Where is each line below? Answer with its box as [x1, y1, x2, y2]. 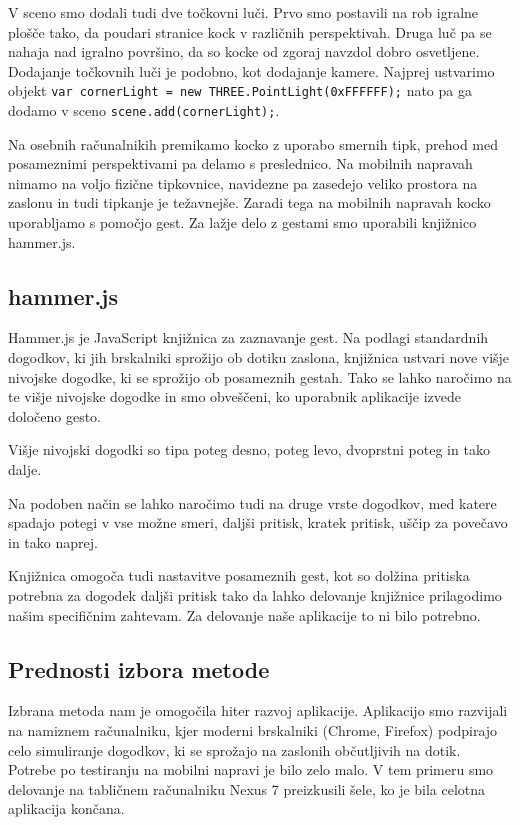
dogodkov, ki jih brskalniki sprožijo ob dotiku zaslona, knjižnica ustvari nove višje [8, 347, 510, 368]
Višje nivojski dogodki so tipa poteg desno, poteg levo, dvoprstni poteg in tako [8, 439, 490, 460]
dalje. [8, 459, 42, 480]
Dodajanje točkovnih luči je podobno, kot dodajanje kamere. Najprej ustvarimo [8, 60, 495, 81]
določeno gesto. [8, 405, 102, 426]
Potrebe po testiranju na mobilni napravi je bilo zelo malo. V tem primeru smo [8, 759, 494, 780]
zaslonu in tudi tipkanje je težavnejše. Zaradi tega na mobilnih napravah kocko [8, 192, 491, 213]
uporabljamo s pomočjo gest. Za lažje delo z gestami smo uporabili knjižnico [8, 212, 477, 233]
